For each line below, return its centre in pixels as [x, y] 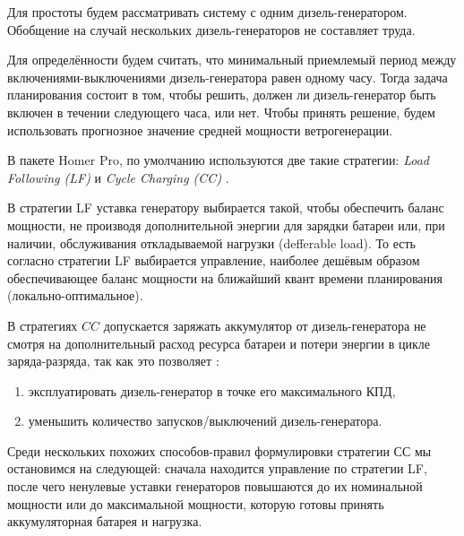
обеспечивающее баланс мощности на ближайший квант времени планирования [225, 277]
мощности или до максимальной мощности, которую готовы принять [196, 503]
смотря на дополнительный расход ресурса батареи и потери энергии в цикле [219, 343]
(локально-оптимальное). [75, 295]
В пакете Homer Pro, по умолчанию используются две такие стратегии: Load [218, 160]
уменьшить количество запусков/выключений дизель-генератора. [205, 421]
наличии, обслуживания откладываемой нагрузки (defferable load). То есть [211, 242]
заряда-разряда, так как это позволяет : [113, 361]
